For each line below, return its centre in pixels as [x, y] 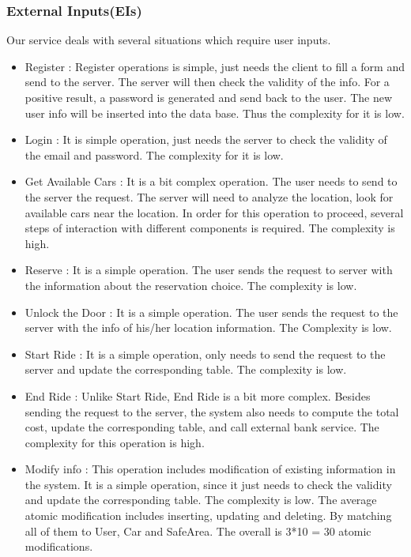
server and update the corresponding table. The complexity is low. [186, 369]
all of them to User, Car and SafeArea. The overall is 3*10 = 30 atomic [198, 531]
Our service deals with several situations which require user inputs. [169, 40]
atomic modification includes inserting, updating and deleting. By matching [208, 516]
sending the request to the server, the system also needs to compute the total [212, 411]
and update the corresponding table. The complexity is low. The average [201, 500]
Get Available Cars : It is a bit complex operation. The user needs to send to [211, 181]
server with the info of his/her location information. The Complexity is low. [208, 327]
